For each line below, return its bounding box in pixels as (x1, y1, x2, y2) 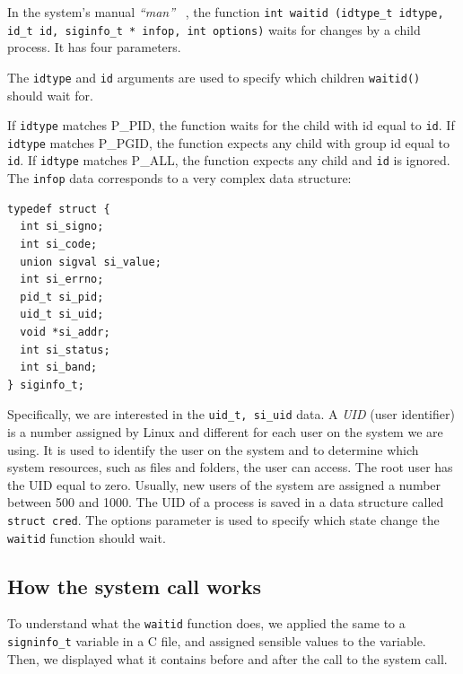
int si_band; (20, 361, 98, 374)
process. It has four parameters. (7, 38, 181, 57)
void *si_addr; (20, 325, 110, 338)
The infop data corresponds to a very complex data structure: (7, 169, 352, 188)
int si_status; (20, 343, 110, 356)
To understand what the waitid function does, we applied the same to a (7, 614, 406, 633)
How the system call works (7, 572, 262, 600)
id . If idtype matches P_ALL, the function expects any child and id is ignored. (7, 151, 450, 170)
